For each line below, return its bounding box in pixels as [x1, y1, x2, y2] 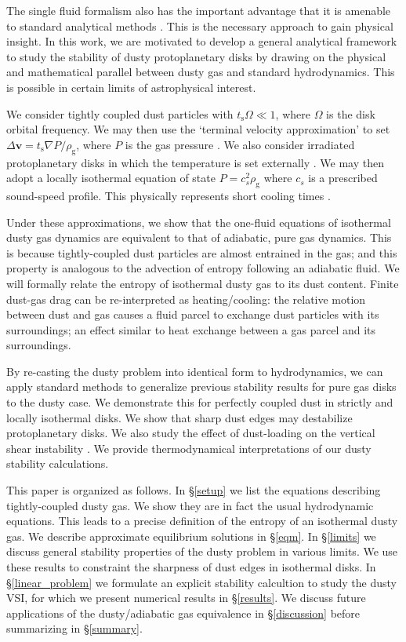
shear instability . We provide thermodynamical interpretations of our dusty [6, 440, 372, 456]
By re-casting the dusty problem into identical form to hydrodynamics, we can [6, 363, 383, 379]
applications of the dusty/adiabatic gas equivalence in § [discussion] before [6, 604, 361, 621]
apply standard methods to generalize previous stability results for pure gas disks [6, 378, 397, 395]
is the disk [326, 105, 375, 122]
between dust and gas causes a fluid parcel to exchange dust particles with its [6, 306, 379, 323]
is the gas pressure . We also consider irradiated [125, 136, 355, 152]
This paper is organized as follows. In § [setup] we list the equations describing [6, 482, 381, 498]
